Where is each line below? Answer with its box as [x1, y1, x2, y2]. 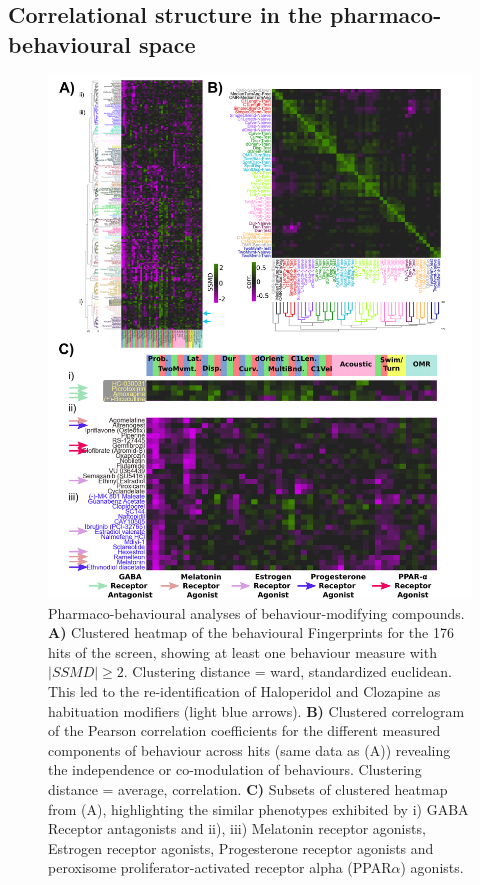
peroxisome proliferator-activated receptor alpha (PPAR [48, 857, 392, 878]
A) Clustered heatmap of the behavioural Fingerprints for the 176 [48, 622, 454, 643]
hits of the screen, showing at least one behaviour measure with [48, 641, 437, 662]
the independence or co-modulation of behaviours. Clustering [48, 759, 422, 780]
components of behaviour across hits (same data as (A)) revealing [48, 739, 451, 760]
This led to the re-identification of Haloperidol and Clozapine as [48, 681, 441, 702]
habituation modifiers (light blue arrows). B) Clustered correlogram [48, 700, 465, 721]
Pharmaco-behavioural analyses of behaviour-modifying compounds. [48, 602, 465, 623]
